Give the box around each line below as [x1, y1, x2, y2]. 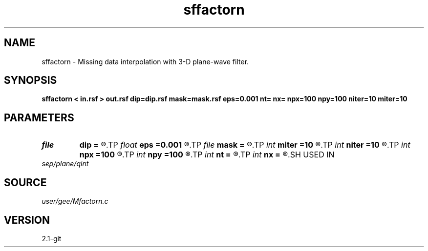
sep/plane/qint [42, 159, 89, 168]
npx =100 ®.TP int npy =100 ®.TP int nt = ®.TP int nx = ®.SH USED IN [79, 150, 335, 160]
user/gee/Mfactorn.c [42, 197, 108, 206]
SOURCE [4, 176, 47, 189]
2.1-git [42, 234, 62, 243]
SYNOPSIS [4, 74, 57, 87]
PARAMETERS [4, 111, 74, 124]
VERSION [4, 213, 50, 226]
